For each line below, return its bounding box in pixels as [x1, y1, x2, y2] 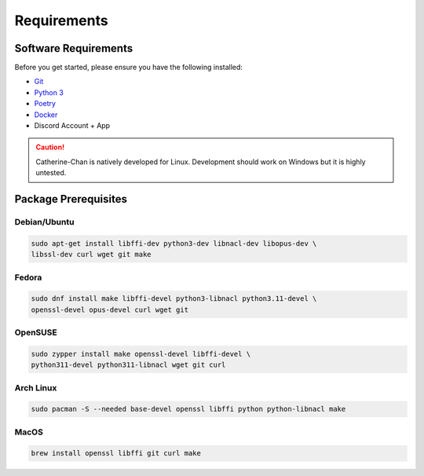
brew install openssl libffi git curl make [31, 449, 202, 458]
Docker [34, 110, 58, 119]
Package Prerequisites [14, 192, 127, 206]
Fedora [14, 272, 42, 283]
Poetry [34, 99, 57, 108]
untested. [35, 168, 67, 178]
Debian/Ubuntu [14, 216, 75, 227]
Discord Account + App [34, 121, 110, 130]
